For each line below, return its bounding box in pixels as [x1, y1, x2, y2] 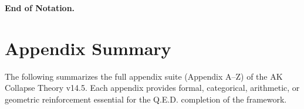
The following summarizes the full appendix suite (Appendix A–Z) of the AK [5, 70, 283, 82]
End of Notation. [5, 2, 75, 13]
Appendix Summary [5, 36, 171, 60]
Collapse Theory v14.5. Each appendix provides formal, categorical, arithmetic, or [5, 81, 300, 94]
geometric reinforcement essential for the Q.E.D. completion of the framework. [5, 93, 287, 105]
